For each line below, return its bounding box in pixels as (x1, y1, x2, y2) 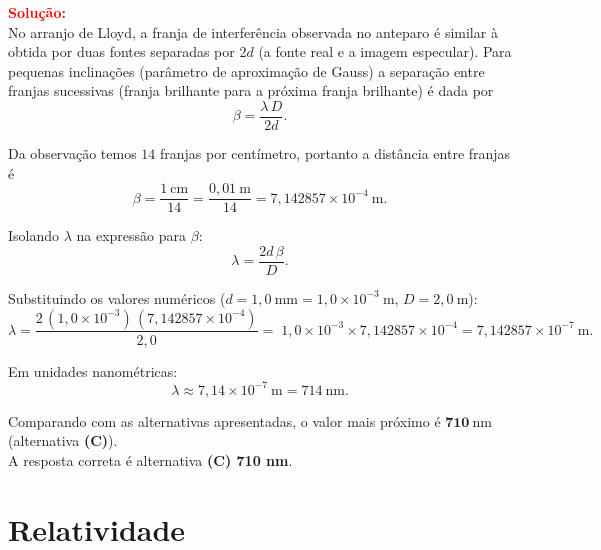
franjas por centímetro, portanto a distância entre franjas (160, 143, 511, 164)
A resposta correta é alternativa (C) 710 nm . (8, 449, 293, 470)
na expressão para (76, 225, 187, 246)
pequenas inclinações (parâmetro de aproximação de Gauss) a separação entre (8, 60, 485, 81)
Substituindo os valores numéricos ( (8, 287, 226, 308)
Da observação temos (8, 143, 137, 164)
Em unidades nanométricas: (8, 360, 178, 381)
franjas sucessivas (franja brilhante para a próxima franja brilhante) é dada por (8, 80, 494, 101)
